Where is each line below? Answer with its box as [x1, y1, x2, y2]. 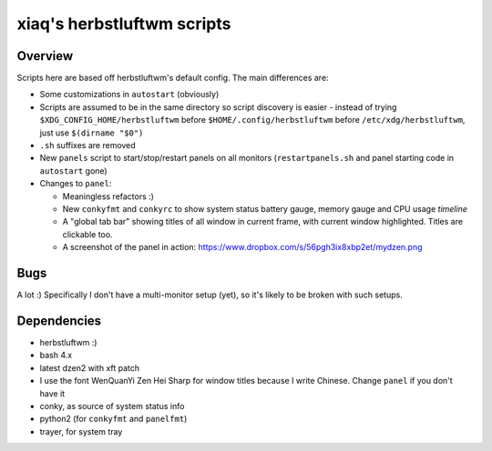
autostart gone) [39, 165, 108, 176]
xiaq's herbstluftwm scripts [16, 14, 231, 34]
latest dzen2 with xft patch [39, 362, 140, 373]
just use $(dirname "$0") [39, 127, 144, 138]
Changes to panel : [39, 178, 112, 189]
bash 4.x [39, 350, 73, 361]
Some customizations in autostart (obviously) [39, 89, 220, 100]
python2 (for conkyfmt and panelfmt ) [39, 414, 188, 425]
